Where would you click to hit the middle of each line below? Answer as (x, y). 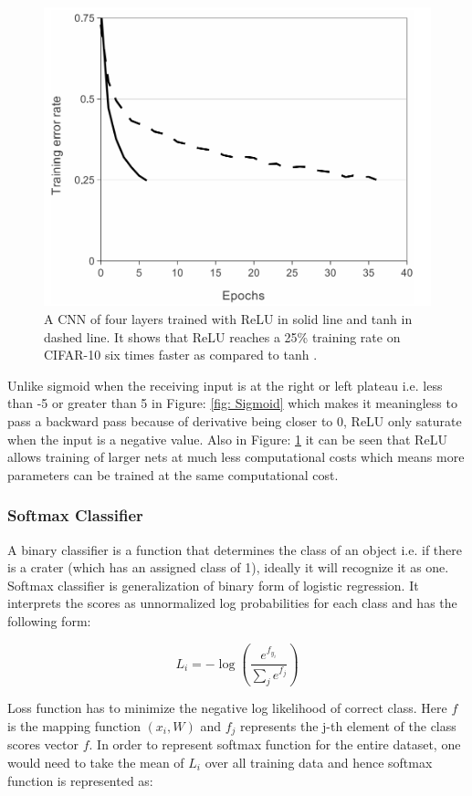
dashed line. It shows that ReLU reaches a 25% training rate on (222, 336)
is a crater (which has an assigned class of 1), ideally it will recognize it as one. (228, 567)
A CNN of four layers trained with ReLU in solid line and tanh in (228, 318)
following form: (49, 620)
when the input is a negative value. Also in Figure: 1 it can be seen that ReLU (227, 439)
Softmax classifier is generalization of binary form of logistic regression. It (213, 585)
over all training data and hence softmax (319, 762)
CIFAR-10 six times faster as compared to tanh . (181, 355)
